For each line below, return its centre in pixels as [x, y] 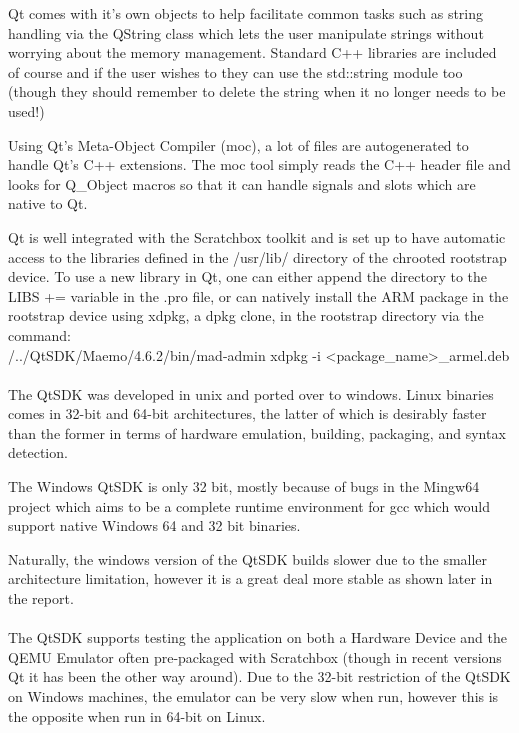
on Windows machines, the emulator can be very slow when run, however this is [253, 696]
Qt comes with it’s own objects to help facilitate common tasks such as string [246, 13]
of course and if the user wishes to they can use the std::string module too [235, 71]
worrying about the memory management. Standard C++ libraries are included [252, 52]
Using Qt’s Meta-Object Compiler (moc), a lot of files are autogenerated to [238, 144]
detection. [38, 452]
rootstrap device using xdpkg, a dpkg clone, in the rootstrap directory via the [246, 315]
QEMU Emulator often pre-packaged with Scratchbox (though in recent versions [255, 656]
